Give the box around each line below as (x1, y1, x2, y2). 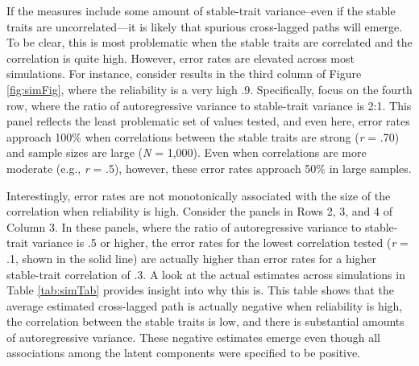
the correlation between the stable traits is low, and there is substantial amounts (6, 313, 404, 330)
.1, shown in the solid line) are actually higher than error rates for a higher (6, 249, 377, 266)
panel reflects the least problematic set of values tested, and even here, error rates (6, 113, 410, 130)
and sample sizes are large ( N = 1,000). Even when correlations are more (6, 144, 367, 161)
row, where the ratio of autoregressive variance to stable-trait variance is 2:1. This (6, 97, 412, 113)
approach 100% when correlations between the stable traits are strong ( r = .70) (6, 128, 400, 145)
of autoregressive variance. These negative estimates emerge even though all (6, 328, 381, 345)
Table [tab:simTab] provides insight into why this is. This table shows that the (6, 282, 394, 298)
